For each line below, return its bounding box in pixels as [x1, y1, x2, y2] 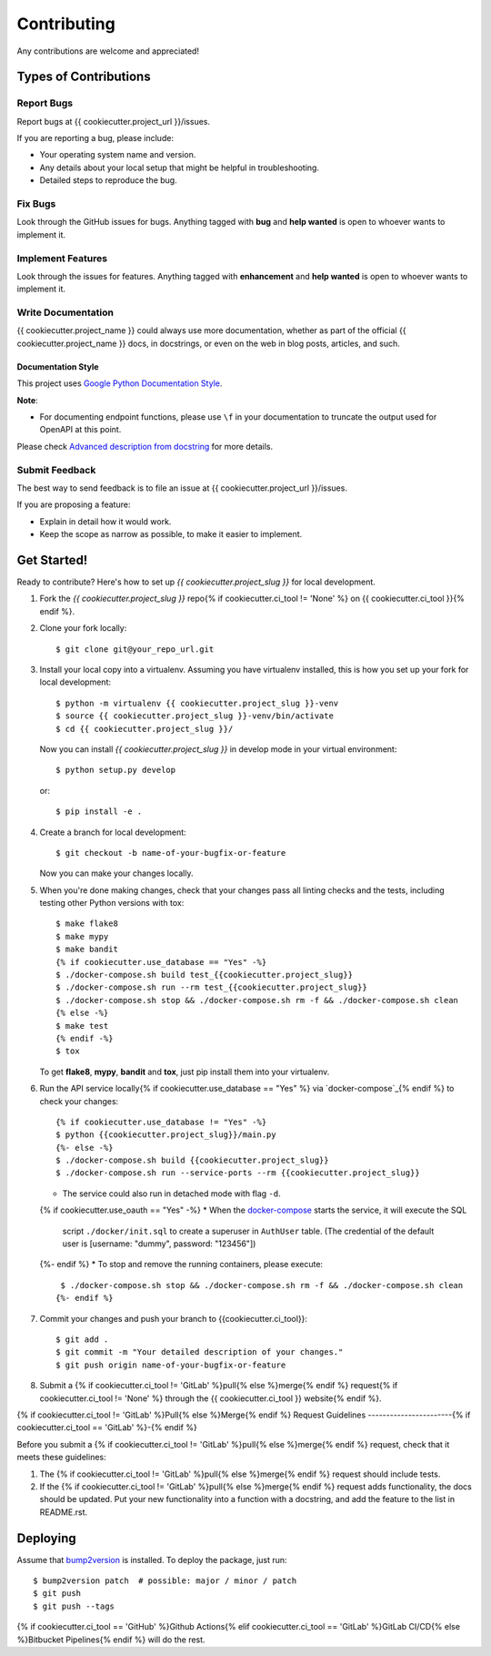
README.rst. [39, 1507, 88, 1518]
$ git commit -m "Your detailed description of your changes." [55, 1347, 344, 1357]
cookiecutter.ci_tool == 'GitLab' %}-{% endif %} [16, 1422, 197, 1433]
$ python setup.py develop [55, 765, 176, 776]
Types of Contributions [16, 69, 151, 85]
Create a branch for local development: [39, 827, 186, 838]
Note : [16, 394, 38, 405]
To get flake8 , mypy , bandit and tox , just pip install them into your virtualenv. [39, 1066, 330, 1077]
